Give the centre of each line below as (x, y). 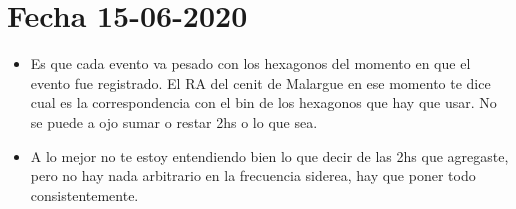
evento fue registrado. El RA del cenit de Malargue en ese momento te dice (260, 82)
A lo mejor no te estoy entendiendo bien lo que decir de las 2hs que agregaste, (269, 155)
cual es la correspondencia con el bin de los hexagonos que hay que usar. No (263, 102)
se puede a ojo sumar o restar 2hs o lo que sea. (174, 121)
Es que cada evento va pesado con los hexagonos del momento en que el (250, 63)
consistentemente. (84, 194)
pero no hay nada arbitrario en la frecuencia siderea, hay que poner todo (253, 175)
